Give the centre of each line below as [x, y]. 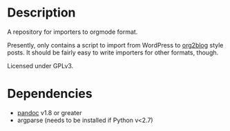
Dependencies [50, 94]
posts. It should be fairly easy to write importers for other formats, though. [113, 52]
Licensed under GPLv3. [40, 65]
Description [41, 13]
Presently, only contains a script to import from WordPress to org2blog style [115, 45]
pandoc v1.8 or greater [49, 112]
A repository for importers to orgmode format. [73, 32]
